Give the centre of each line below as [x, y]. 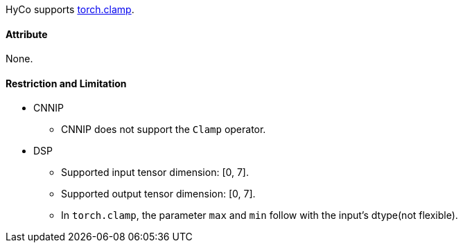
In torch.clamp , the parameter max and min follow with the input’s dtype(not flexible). [260, 215]
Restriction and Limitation [66, 83]
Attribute [27, 34]
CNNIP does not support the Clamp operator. [164, 130]
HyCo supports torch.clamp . [70, 9]
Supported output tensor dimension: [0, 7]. [158, 194]
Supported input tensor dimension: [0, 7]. [155, 172]
